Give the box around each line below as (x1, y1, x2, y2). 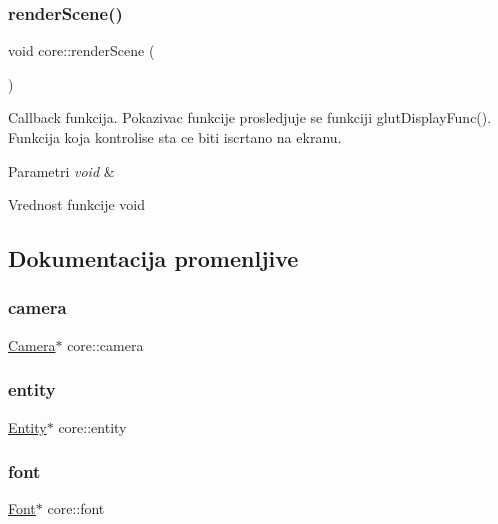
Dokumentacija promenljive (8, 243, 299, 274)
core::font (47, 498, 105, 519)
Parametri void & (8, 160, 115, 181)
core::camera (67, 334, 144, 355)
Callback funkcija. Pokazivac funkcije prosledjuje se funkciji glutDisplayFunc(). (8, 107, 492, 128)
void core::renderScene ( (8, 40, 155, 61)
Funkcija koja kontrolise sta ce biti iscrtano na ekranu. (8, 127, 342, 147)
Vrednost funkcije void (8, 194, 146, 215)
